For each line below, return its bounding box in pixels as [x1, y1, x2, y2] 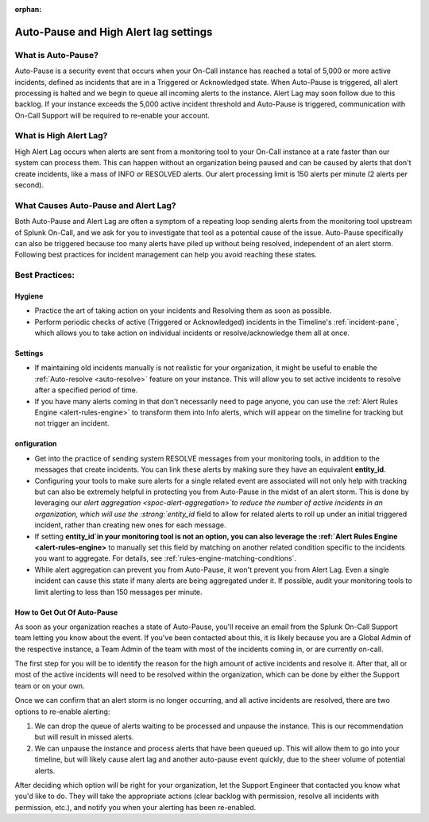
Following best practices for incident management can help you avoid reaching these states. [14, 250, 318, 260]
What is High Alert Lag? [14, 130, 108, 141]
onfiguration [14, 439, 57, 449]
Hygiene [14, 291, 44, 301]
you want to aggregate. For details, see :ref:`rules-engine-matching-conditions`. [34, 554, 297, 563]
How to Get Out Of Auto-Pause [14, 608, 118, 617]
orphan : [14, 5, 42, 14]
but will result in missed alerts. [34, 732, 134, 742]
